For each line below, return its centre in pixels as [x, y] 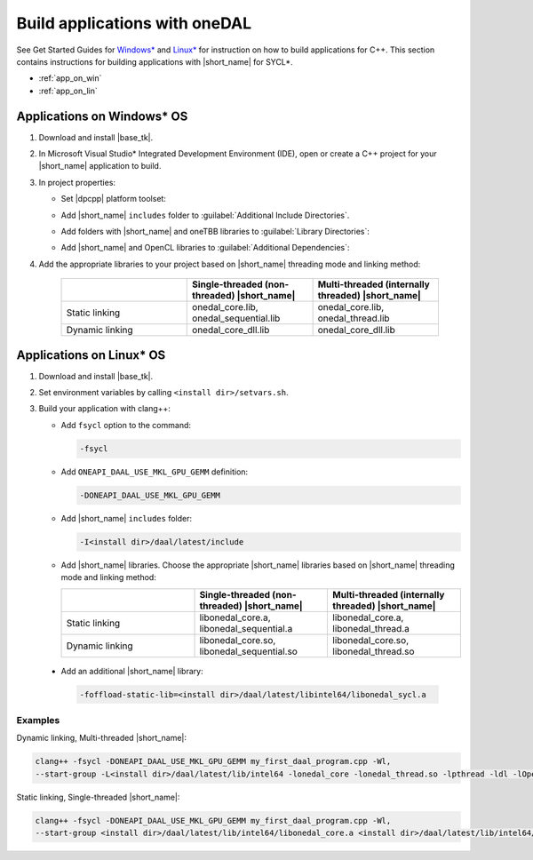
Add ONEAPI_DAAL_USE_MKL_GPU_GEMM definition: [155, 472]
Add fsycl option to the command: [126, 425]
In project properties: [77, 182]
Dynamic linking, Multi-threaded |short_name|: [101, 738]
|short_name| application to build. [100, 166]
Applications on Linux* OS [91, 355]
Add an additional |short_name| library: [132, 671]
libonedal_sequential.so [248, 651]
